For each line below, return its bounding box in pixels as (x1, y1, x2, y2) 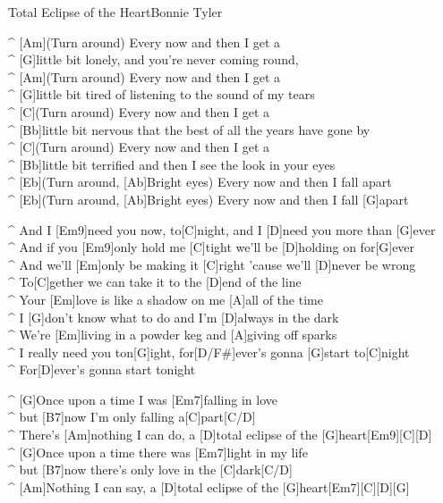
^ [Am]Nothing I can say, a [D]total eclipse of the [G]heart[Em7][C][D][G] (8, 477, 410, 496)
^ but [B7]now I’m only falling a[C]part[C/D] (8, 407, 256, 426)
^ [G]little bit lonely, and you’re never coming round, (8, 50, 299, 69)
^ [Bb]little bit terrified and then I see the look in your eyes (8, 155, 336, 173)
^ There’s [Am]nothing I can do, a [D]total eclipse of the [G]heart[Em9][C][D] (8, 425, 432, 444)
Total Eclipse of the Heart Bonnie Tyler (8, 3, 223, 21)
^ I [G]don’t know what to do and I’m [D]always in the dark (8, 307, 339, 326)
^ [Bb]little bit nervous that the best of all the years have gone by (8, 120, 371, 138)
